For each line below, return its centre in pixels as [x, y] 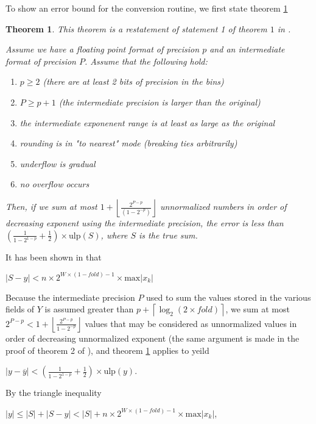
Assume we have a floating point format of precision [103, 49]
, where [114, 235]
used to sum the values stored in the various [229, 297]
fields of [20, 309]
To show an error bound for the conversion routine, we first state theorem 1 [147, 8]
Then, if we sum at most [51, 207]
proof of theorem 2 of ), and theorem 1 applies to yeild [107, 350]
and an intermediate [247, 49]
